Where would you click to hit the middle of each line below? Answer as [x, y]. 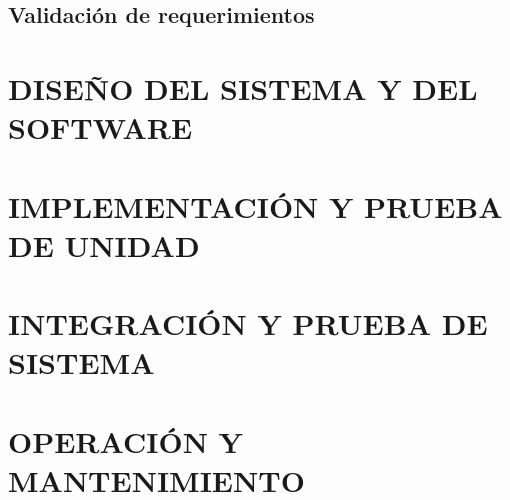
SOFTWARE [100, 127]
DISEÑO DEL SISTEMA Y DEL [243, 87]
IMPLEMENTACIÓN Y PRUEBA [255, 205]
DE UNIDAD [104, 244]
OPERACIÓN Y [125, 440]
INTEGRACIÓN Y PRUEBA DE [248, 323]
